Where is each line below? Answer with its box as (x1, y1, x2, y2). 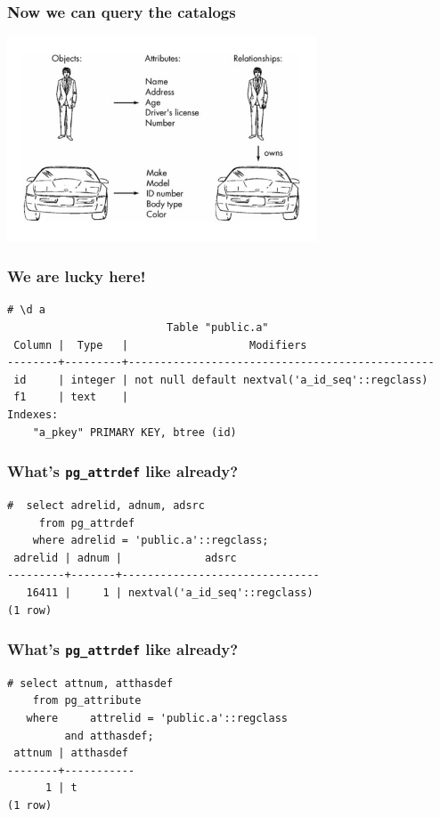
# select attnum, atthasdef (7, 676, 174, 690)
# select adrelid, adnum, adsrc (7, 498, 205, 512)
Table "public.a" (166, 321, 269, 335)
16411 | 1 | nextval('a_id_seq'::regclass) (26, 586, 314, 599)
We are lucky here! (7, 265, 146, 287)
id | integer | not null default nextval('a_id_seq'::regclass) (13, 373, 428, 386)
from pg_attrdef (38, 516, 135, 530)
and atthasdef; (64, 729, 154, 742)
